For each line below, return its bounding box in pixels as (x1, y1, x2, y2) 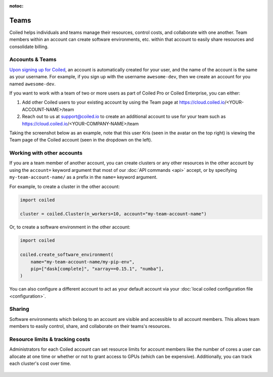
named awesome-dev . (9, 81, 56, 87)
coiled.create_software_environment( (20, 252, 114, 258)
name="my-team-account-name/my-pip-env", (30, 259, 135, 265)
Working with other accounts (9, 150, 83, 157)
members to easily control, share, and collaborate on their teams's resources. (9, 323, 171, 329)
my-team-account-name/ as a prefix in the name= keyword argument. (9, 174, 158, 180)
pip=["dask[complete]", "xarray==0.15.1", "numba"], (30, 266, 164, 271)
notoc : (9, 3, 24, 9)
